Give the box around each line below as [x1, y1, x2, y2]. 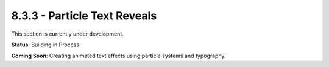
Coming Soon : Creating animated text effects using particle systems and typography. [11, 52, 226, 60]
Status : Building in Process [11, 41, 80, 48]
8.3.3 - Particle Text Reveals [11, 9, 157, 22]
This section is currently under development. [11, 30, 124, 37]
